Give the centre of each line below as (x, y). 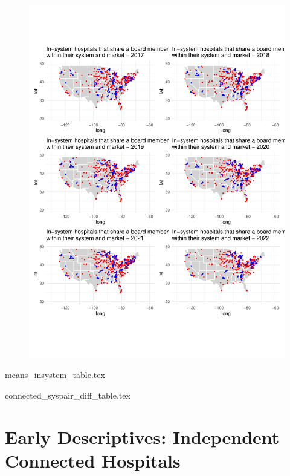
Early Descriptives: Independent (142, 436)
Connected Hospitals (93, 460)
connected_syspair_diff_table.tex (68, 395)
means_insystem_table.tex (55, 375)
